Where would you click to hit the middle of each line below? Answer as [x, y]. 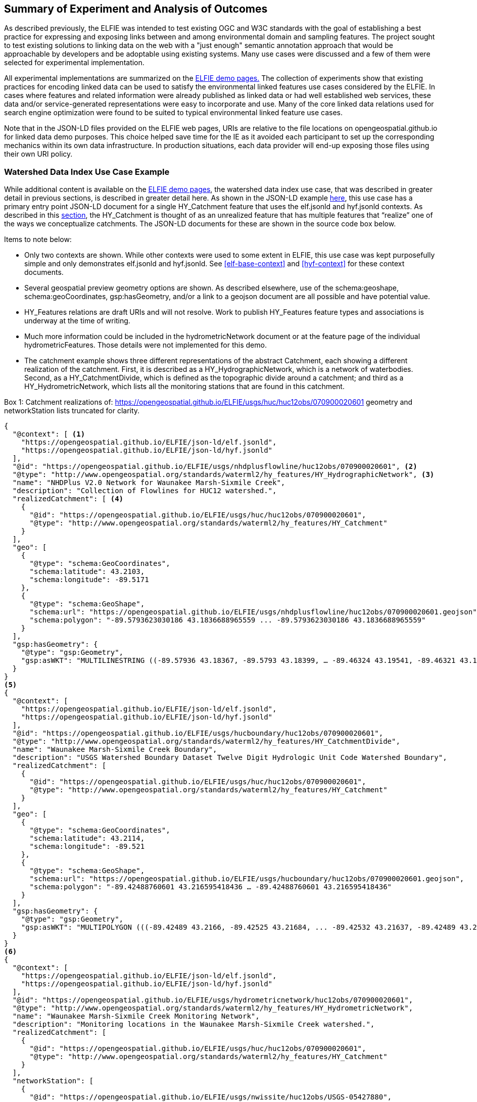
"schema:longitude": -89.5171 [89, 580]
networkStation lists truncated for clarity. [72, 411]
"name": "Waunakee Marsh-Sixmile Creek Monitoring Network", [136, 1016]
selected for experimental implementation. [74, 63]
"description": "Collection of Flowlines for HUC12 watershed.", [145, 491]
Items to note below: [38, 239]
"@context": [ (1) [49, 434]
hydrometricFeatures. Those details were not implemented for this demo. [146, 345]
